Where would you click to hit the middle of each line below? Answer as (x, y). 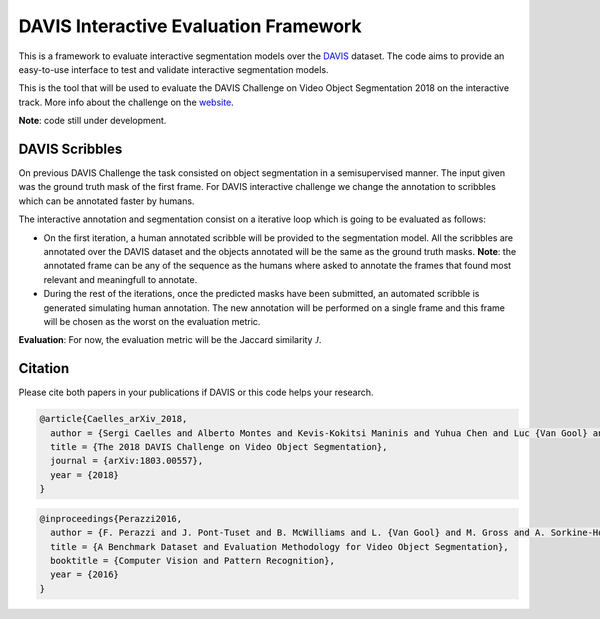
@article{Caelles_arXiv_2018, (113, 419)
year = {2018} (85, 474)
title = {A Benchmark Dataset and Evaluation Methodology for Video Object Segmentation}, (279, 546)
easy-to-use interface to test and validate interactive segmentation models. (173, 69)
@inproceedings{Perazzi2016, (111, 518)
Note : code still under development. (92, 121)
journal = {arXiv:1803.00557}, (127, 461)
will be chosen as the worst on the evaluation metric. (152, 321)
